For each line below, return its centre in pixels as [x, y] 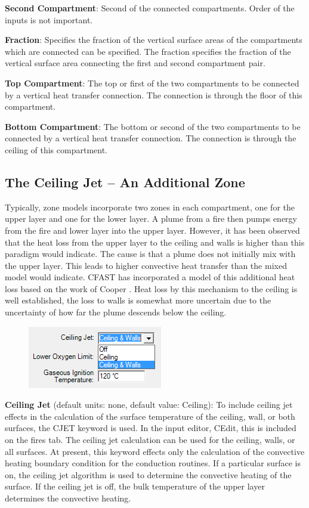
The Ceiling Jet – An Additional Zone [125, 182]
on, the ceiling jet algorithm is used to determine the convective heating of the [148, 474]
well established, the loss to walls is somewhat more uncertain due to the [138, 300]
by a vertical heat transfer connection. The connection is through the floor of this [154, 95]
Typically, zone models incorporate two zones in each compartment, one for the [150, 207]
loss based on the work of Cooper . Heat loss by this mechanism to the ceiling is [151, 288]
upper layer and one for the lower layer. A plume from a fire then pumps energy [151, 219]
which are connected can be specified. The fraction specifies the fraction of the [148, 51]
